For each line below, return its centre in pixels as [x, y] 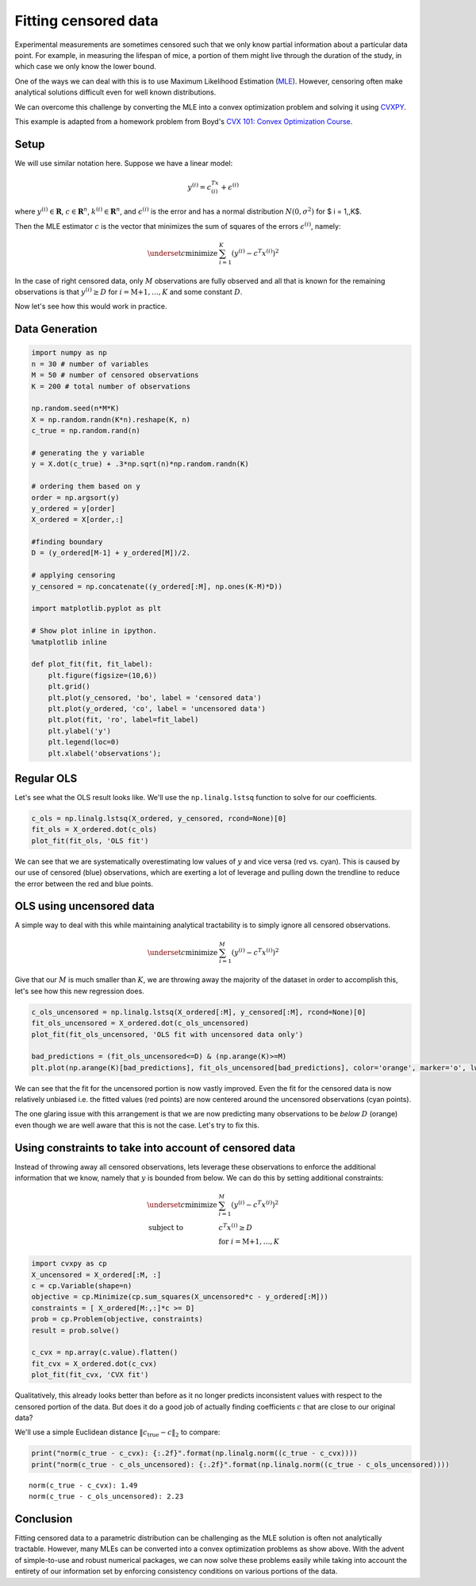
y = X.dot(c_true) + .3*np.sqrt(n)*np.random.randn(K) [140, 464]
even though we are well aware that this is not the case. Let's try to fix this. [137, 1125]
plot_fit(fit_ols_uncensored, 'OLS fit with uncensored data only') [167, 1034]
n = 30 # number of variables [90, 364]
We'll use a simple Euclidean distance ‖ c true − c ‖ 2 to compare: [117, 1433]
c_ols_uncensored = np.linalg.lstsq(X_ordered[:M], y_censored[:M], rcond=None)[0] [199, 1012]
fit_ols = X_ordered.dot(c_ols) [94, 830]
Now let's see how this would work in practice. [91, 307]
